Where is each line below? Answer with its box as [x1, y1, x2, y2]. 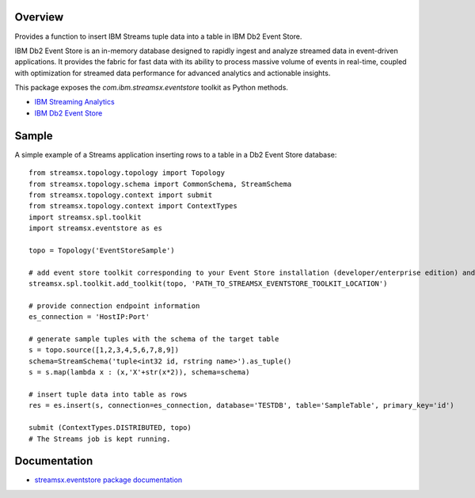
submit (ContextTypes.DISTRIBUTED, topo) [28, 424, 192, 432]
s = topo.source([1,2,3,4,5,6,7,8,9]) [28, 345, 180, 355]
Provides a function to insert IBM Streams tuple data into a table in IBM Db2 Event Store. [14, 32, 302, 41]
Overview [14, 10, 64, 24]
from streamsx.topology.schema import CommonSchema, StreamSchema [28, 179, 292, 188]
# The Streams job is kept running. [28, 434, 171, 443]
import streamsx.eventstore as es [28, 224, 162, 233]
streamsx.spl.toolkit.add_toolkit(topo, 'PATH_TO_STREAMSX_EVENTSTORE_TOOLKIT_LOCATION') [28, 279, 388, 288]
